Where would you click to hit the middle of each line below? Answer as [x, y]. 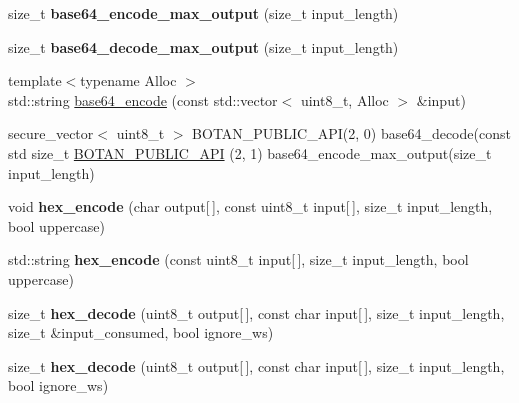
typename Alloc [128, 80]
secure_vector [51, 133]
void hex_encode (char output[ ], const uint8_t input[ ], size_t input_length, [250, 206]
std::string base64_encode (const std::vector [143, 99]
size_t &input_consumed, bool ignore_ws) [141, 332]
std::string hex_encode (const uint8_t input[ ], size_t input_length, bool [238, 259]
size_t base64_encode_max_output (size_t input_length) [203, 13]
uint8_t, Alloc [344, 99]
